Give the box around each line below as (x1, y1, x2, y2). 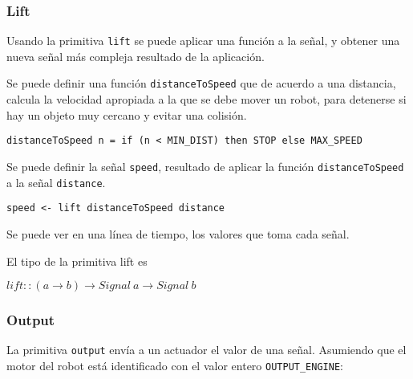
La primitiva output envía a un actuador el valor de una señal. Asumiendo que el (6, 341, 407, 358)
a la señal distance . (6, 173, 106, 190)
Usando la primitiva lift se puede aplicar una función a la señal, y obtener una (6, 32, 400, 49)
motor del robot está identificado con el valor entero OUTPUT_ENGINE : (6, 357, 343, 373)
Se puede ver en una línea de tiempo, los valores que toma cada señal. (6, 225, 350, 242)
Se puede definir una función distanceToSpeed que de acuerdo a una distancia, (6, 75, 396, 92)
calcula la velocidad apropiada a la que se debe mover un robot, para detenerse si (6, 91, 407, 108)
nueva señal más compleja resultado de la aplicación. (6, 47, 265, 64)
